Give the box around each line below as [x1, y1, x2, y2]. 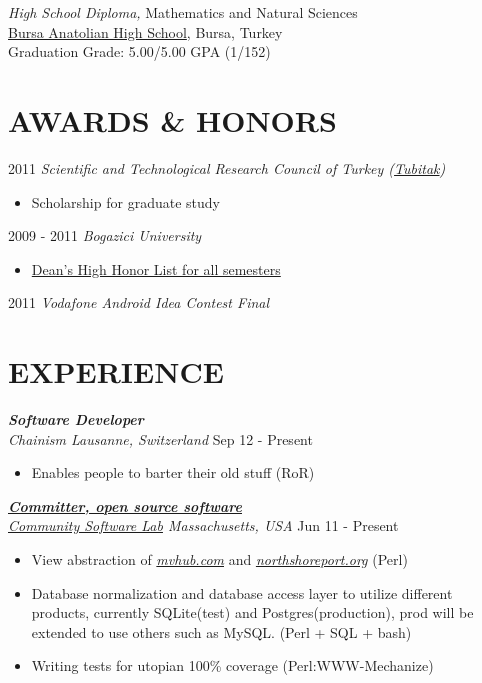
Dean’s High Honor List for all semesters [31, 258, 281, 279]
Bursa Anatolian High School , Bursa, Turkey [8, 21, 283, 42]
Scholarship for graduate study [31, 191, 220, 212]
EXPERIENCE [8, 351, 224, 392]
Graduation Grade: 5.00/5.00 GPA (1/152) [8, 41, 271, 62]
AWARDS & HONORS [8, 99, 337, 140]
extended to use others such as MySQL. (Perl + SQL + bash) [31, 621, 412, 642]
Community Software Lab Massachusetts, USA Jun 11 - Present [8, 515, 399, 536]
